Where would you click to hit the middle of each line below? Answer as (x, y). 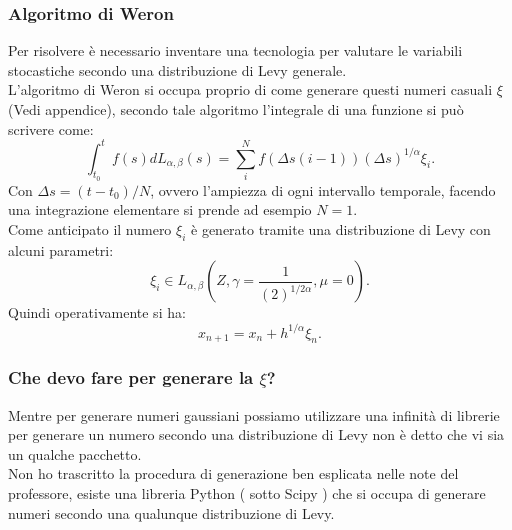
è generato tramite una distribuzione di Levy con (341, 229)
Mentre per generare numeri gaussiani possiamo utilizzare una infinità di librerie (254, 414)
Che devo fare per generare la (131, 377)
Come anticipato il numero (90, 229)
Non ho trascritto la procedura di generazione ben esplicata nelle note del (233, 473)
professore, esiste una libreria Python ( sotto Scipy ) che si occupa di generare (247, 492)
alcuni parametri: (61, 249)
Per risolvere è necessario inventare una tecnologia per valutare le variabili (235, 50)
